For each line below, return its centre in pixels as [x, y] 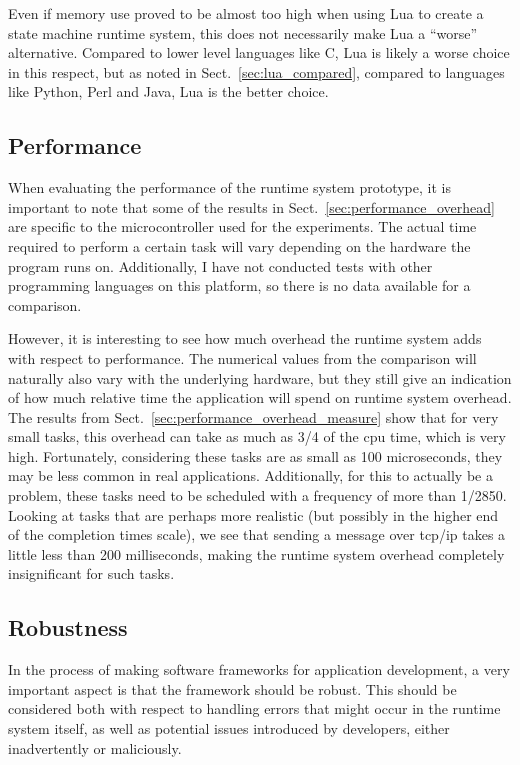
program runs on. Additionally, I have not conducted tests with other [220, 265]
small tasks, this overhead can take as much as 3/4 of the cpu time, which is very [257, 436]
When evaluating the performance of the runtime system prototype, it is [229, 187]
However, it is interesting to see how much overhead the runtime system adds [245, 338]
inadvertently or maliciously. [95, 747]
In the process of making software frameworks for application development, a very [259, 669]
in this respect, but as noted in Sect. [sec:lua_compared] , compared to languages [256, 71]
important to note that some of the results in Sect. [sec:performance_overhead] [251, 206]
